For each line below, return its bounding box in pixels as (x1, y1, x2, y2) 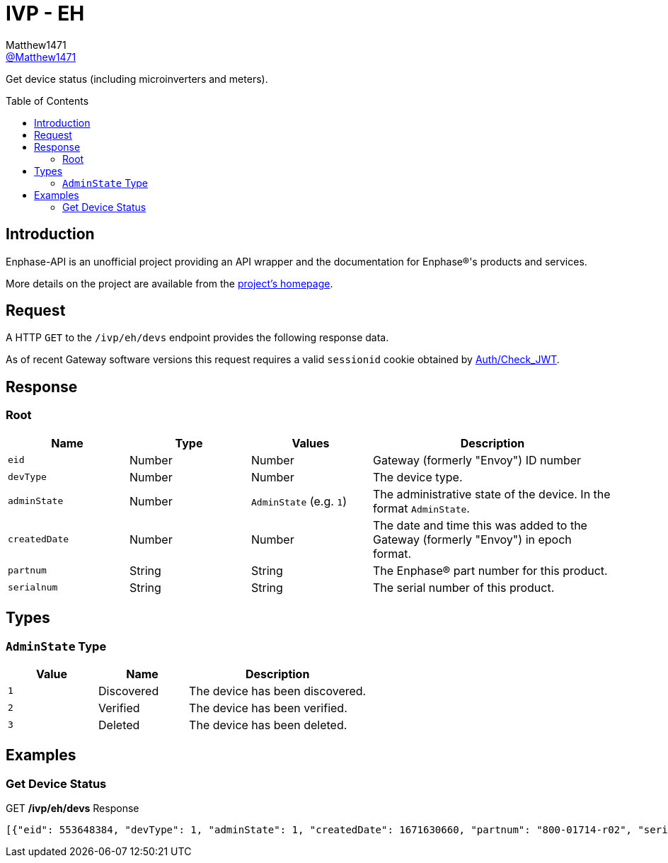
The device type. (373, 469, 463, 484)
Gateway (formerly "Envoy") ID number (373, 452, 582, 467)
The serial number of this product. (373, 580, 555, 595)
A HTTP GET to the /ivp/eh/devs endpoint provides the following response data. (6, 331, 389, 344)
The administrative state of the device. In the (373, 486, 611, 501)
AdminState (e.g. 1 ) (251, 493, 347, 508)
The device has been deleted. (189, 717, 347, 732)
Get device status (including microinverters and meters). (6, 72, 268, 85)
